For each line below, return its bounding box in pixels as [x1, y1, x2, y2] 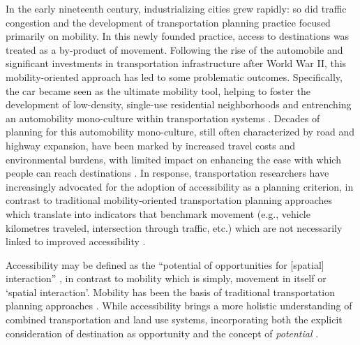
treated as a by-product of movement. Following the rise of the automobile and [6, 42, 343, 57]
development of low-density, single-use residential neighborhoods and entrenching [6, 97, 352, 112]
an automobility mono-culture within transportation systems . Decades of [6, 110, 320, 125]
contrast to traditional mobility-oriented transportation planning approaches [6, 193, 332, 207]
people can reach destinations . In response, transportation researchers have [6, 166, 329, 180]
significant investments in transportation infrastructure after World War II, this [6, 56, 347, 71]
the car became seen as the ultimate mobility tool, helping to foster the [6, 83, 310, 98]
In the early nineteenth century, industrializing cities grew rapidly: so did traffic [6, 1, 347, 15]
